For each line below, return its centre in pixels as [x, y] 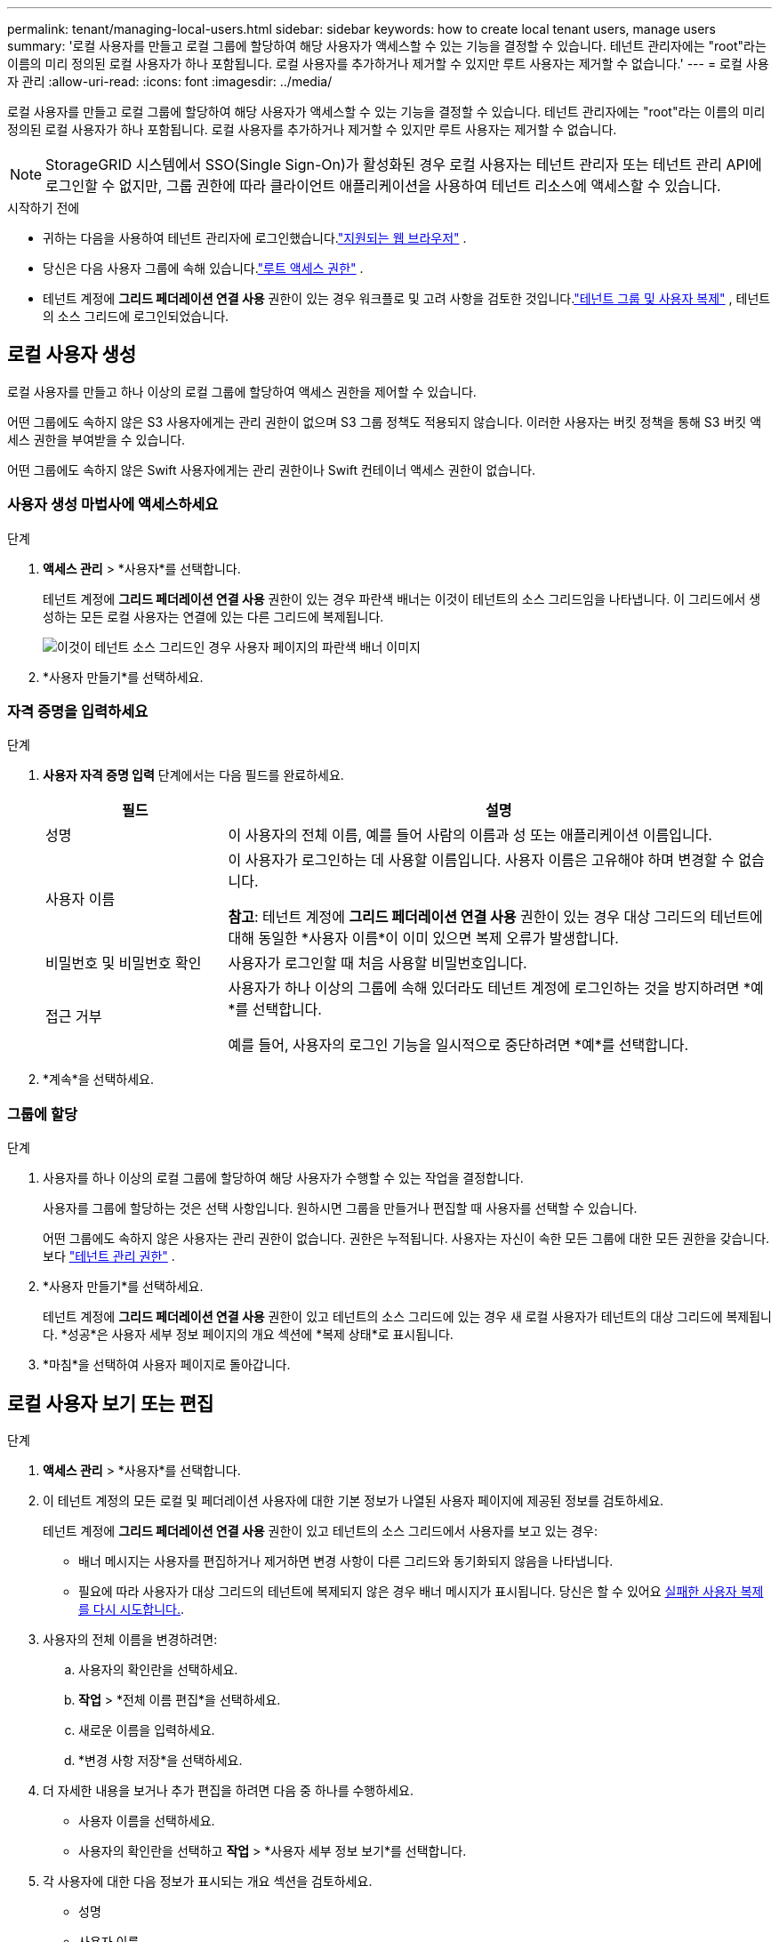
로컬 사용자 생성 [72, 355]
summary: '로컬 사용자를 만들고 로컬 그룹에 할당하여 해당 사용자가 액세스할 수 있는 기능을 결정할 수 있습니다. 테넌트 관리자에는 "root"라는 [387, 46]
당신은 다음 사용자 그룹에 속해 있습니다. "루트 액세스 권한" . [203, 268]
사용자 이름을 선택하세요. [147, 1820]
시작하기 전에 [44, 208]
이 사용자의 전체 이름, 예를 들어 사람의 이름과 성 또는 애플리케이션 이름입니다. [470, 835]
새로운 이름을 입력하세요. [147, 1729]
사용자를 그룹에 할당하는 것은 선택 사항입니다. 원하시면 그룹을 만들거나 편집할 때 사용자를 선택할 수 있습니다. [340, 1208]
